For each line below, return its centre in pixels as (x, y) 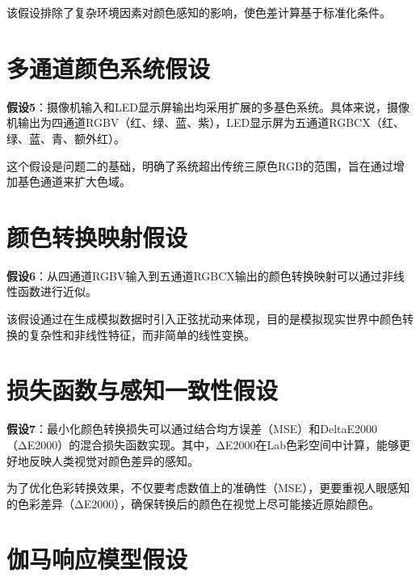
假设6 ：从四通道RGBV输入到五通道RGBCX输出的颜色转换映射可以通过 (194, 275)
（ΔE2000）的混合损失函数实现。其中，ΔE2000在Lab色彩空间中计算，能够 (203, 444)
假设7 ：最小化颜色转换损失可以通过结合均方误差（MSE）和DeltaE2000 (192, 429)
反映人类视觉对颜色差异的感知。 (113, 460)
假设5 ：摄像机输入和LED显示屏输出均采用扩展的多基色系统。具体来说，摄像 (208, 106)
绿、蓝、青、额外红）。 (66, 138)
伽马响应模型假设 (97, 559)
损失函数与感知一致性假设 (143, 390)
